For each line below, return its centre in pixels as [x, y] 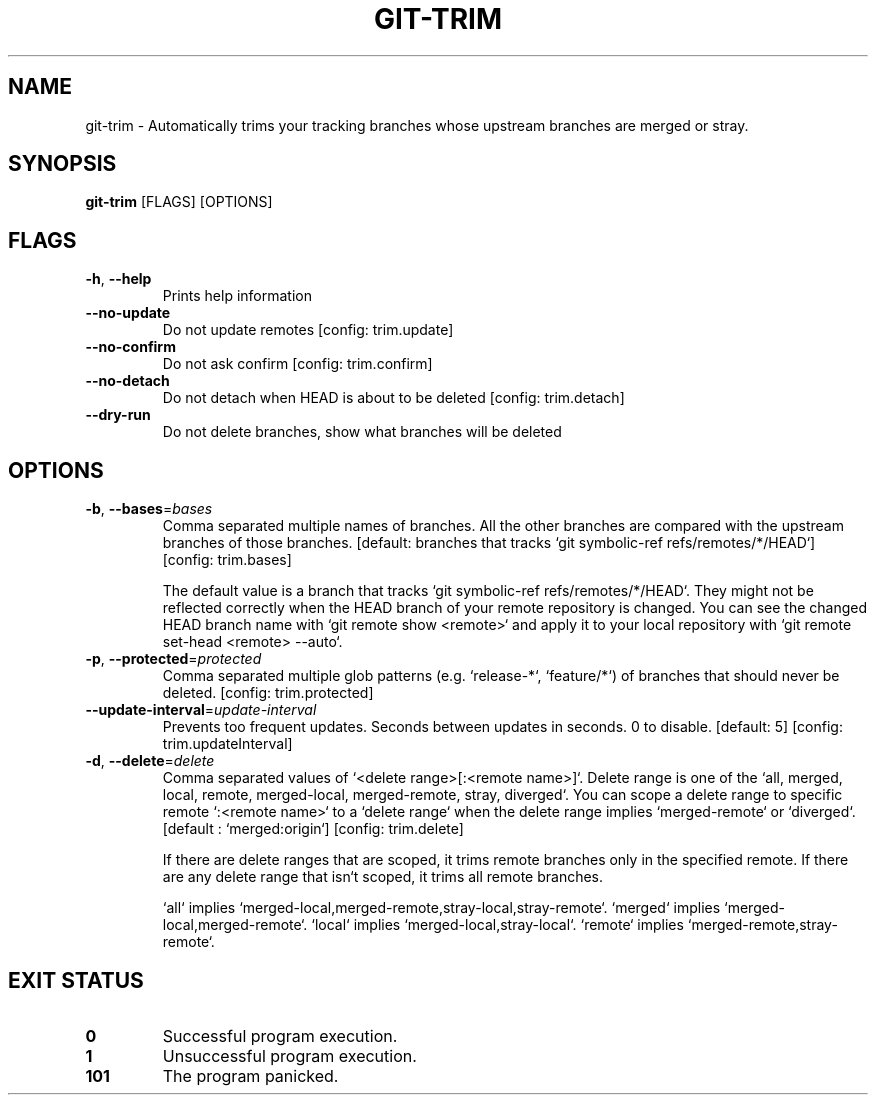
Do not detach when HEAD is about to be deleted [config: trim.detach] [393, 398]
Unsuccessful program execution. [289, 1055]
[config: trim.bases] [227, 560]
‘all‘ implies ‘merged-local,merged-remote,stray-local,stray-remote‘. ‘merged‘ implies [441, 908]
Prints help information [237, 296]
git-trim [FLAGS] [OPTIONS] [179, 202]
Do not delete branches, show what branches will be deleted [362, 432]
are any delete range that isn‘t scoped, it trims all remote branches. [383, 877]
